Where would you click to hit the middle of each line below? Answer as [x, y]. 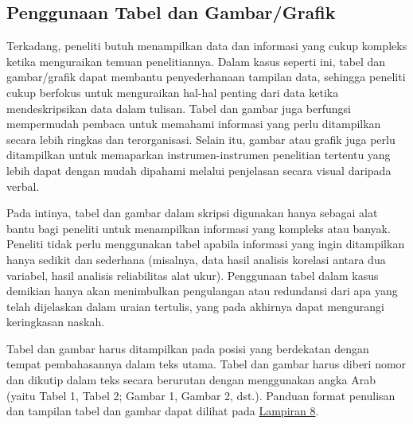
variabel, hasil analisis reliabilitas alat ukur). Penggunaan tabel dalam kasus [193, 275]
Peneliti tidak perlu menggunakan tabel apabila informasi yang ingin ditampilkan [206, 244]
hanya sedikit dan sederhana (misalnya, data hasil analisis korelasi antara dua [196, 259]
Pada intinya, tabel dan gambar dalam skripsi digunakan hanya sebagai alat [192, 213]
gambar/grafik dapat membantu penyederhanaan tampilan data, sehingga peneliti [206, 77]
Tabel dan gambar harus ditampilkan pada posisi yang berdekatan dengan [188, 348]
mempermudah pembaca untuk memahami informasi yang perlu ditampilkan [194, 124]
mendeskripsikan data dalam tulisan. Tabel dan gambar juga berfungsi [179, 108]
